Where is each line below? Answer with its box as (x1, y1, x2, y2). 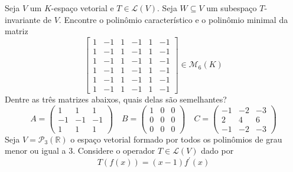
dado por (201, 144, 234, 157)
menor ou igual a (5, 144, 66, 157)
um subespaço (206, 2, 257, 14)
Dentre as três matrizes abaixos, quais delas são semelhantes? (5, 92, 227, 105)
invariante (5, 13, 41, 25)
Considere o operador (77, 144, 155, 157)
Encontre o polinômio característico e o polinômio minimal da (64, 13, 288, 25)
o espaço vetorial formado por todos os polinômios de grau (70, 133, 282, 145)
